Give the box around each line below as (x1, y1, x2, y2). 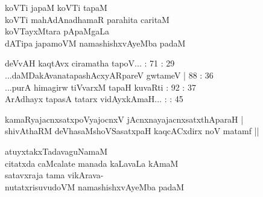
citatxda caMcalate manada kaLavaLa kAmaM (5, 157, 179, 169)
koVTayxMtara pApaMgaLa (5, 25, 109, 37)
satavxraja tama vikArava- (5, 169, 104, 181)
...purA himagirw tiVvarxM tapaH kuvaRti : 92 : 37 (5, 80, 196, 93)
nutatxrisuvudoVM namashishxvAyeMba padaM (5, 180, 185, 193)
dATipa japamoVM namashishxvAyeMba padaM (5, 36, 186, 49)
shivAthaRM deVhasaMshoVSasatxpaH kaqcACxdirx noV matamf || (5, 124, 259, 137)
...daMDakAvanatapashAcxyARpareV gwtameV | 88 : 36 (5, 68, 214, 81)
